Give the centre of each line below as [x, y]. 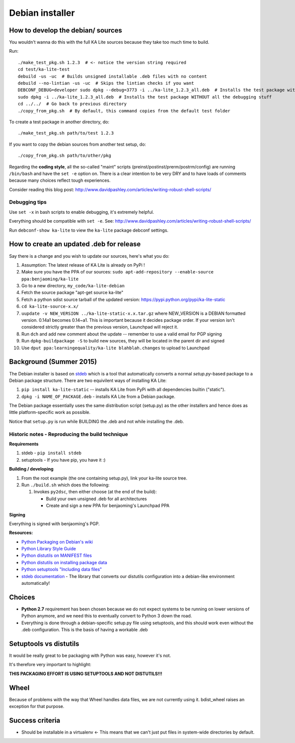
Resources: [21, 533]
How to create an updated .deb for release [75, 244]
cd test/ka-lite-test [44, 69]
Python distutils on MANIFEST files [57, 556]
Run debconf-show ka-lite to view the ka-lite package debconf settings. [89, 230]
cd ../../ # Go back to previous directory [73, 104]
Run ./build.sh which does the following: [66, 485]
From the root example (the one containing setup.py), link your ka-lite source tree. [104, 478]
